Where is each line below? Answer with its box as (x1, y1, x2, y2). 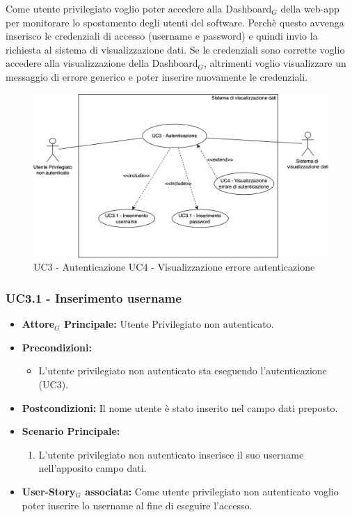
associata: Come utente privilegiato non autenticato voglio (85, 484, 339, 498)
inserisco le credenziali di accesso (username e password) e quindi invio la (6, 29, 318, 43)
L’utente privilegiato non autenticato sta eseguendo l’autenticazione (38, 363, 327, 378)
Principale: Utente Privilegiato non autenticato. (63, 317, 274, 331)
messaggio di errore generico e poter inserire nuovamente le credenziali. (6, 69, 308, 83)
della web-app (280, 1, 339, 15)
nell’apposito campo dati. (38, 461, 147, 475)
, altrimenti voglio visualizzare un (204, 56, 346, 70)
